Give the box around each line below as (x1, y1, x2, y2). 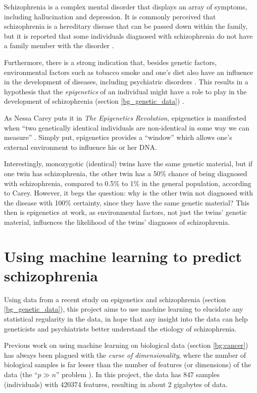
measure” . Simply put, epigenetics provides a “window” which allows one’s (4, 132, 232, 142)
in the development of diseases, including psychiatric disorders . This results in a (4, 76, 249, 87)
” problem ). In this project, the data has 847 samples (56, 369, 220, 379)
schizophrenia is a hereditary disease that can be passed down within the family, (4, 21, 248, 31)
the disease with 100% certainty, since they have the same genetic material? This (4, 197, 250, 207)
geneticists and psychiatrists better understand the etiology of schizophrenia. (4, 323, 237, 333)
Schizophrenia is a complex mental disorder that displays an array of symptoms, (4, 1, 248, 11)
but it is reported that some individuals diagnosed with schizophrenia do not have (4, 30, 253, 41)
